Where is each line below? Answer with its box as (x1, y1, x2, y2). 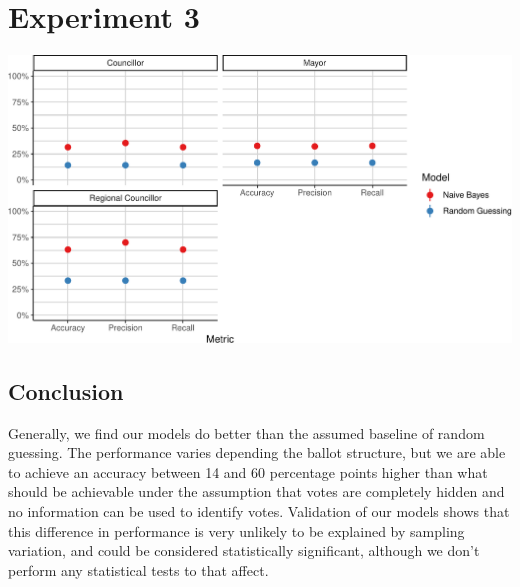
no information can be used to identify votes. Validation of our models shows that (8, 501, 510, 521)
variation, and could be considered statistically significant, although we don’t (8, 540, 480, 561)
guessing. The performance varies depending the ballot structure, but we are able (8, 442, 506, 463)
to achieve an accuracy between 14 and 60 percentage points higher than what (8, 461, 488, 482)
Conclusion (8, 375, 124, 406)
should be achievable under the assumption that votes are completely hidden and (8, 481, 505, 502)
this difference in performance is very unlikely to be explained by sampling (8, 520, 465, 541)
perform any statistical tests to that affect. (8, 559, 269, 580)
